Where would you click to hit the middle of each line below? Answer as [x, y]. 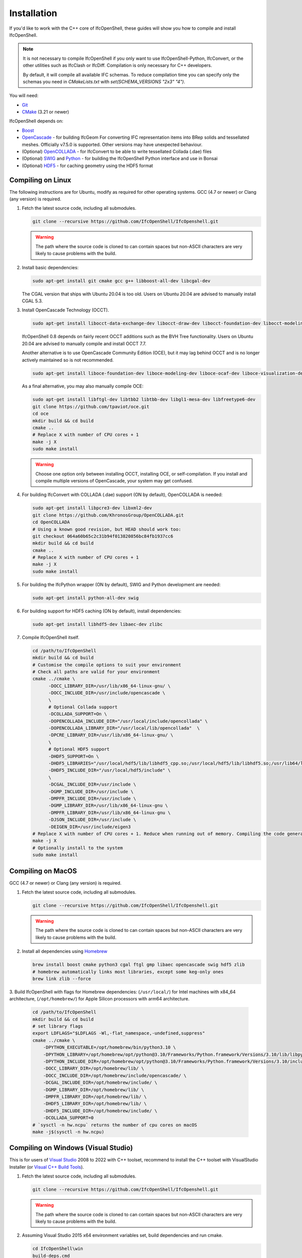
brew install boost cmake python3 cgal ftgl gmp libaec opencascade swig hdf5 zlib [139, 965]
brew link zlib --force [62, 978]
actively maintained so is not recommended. [68, 360]
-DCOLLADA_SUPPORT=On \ [78, 714]
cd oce [41, 414]
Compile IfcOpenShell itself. [51, 637]
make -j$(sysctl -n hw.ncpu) [68, 1132]
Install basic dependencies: [50, 267]
